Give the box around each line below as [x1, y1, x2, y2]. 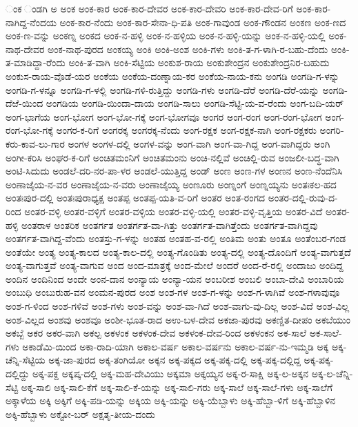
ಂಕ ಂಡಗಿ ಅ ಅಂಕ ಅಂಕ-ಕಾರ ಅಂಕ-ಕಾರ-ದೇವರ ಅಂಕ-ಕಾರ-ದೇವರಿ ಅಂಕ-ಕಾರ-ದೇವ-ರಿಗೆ [6, 1, 293, 15]
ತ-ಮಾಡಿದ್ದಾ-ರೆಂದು [6, 55, 66, 70]
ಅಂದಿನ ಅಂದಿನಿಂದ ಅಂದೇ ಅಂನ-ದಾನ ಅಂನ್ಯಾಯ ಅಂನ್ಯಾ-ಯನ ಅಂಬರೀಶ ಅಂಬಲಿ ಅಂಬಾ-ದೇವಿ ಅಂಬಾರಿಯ [6, 271, 344, 286]
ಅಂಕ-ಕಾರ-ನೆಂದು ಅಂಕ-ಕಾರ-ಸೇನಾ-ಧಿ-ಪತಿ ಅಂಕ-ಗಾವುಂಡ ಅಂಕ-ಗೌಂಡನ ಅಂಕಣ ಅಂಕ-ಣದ [59, 14, 346, 29]
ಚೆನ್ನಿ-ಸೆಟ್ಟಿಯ [6, 352, 46, 367]
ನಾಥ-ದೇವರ [6, 41, 45, 56]
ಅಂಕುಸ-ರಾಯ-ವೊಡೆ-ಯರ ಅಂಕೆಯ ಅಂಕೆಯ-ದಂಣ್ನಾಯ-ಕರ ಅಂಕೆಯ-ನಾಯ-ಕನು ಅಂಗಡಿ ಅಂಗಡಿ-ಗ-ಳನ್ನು [6, 68, 339, 83]
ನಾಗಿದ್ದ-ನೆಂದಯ [6, 14, 57, 29]
